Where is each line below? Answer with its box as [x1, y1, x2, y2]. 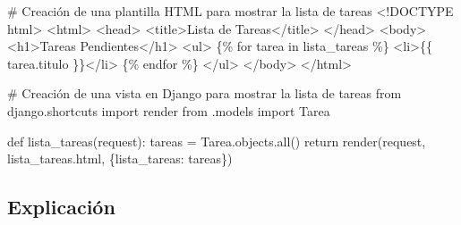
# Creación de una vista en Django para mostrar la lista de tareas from [7, 84, 402, 103]
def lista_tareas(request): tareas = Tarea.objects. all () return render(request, [7, 131, 426, 150]
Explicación [7, 193, 115, 221]
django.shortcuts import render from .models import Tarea [7, 101, 330, 120]
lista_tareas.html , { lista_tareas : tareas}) [7, 149, 233, 168]
